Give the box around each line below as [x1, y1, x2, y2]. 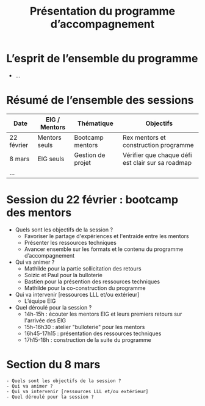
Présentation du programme [29, 4, 176, 18]
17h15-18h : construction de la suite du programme [24, 336, 151, 343]
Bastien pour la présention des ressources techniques [24, 278, 160, 285]
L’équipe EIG [24, 297, 56, 305]
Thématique [77, 119, 114, 128]
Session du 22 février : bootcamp [6, 193, 179, 207]
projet [74, 158, 92, 167]
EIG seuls [37, 154, 65, 163]
